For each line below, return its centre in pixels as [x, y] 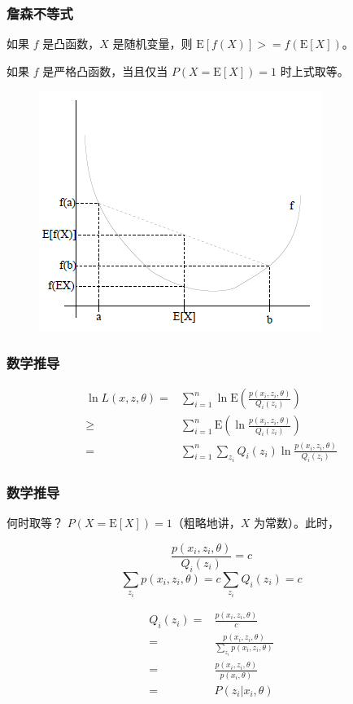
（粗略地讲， [206, 523]
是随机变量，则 [153, 44]
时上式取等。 [314, 70]
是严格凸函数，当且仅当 [105, 70]
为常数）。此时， [297, 523]
